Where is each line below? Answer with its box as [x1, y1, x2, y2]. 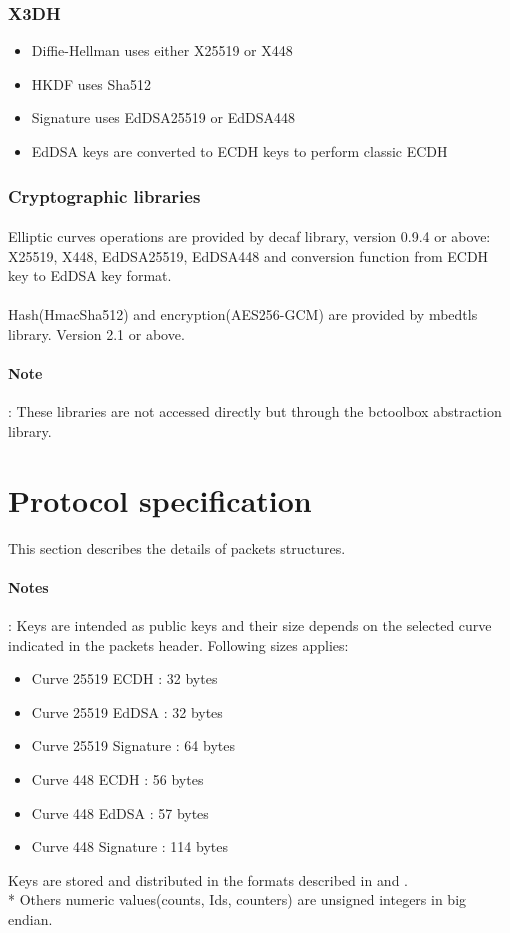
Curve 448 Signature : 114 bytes [31, 836, 228, 857]
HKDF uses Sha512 [31, 73, 151, 94]
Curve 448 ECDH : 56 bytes [31, 769, 204, 790]
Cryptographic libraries [8, 183, 201, 208]
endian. [8, 909, 53, 930]
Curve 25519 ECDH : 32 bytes [31, 668, 218, 689]
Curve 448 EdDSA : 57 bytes [31, 802, 209, 823]
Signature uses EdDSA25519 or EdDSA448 [31, 107, 295, 128]
